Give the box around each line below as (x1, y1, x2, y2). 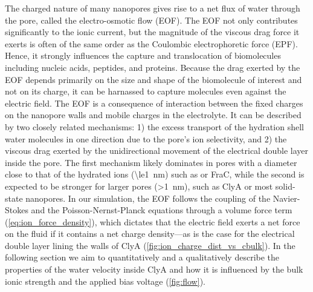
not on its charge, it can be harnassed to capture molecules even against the (5, 85, 286, 98)
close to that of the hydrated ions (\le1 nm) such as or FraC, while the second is (5, 168, 305, 181)
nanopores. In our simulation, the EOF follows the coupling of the (25, 191, 271, 204)
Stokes (5, 204, 28, 216)
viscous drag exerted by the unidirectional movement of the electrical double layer (5, 144, 308, 157)
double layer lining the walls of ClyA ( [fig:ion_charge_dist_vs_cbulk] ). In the (5, 239, 295, 251)
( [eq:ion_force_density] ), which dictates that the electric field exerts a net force (5, 215, 300, 228)
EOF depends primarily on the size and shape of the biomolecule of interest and (5, 73, 302, 85)
